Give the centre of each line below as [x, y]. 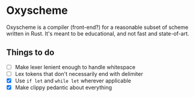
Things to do [30, 53]
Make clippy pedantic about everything [63, 87]
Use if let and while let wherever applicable [73, 80]
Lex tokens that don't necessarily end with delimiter [79, 74]
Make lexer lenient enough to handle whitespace [75, 67]
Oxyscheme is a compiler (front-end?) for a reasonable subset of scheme [97, 27]
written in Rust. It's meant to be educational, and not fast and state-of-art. [98, 33]
